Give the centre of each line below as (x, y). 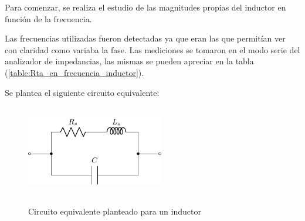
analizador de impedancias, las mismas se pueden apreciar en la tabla (129, 61)
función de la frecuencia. (48, 18)
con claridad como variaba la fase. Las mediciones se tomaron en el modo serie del (152, 49)
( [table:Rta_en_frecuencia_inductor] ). (74, 72)
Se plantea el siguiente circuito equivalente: (82, 92)
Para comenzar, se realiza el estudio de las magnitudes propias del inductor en (145, 7)
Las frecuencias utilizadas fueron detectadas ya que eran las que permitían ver (145, 38)
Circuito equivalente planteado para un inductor (115, 211)
